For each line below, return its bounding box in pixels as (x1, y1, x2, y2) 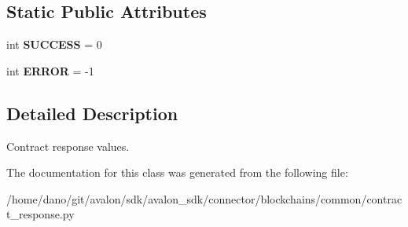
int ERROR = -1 (6, 62, 94, 79)
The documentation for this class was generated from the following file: (6, 164, 348, 181)
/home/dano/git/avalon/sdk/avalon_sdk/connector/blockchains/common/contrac (6, 190, 402, 207)
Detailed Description (6, 101, 178, 125)
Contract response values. (6, 137, 130, 154)
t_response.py (6, 206, 75, 222)
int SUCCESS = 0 (6, 36, 102, 53)
